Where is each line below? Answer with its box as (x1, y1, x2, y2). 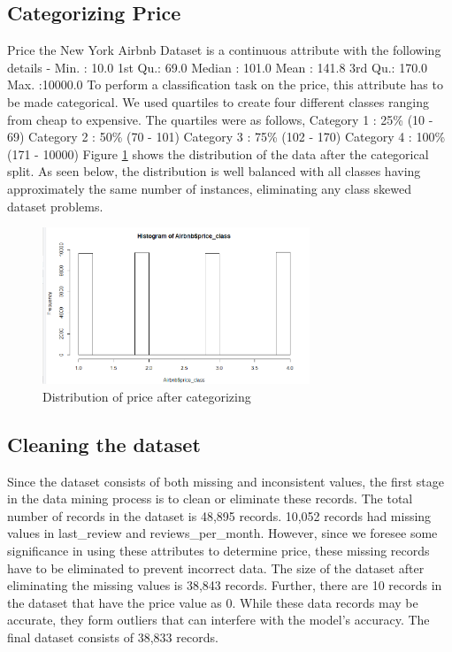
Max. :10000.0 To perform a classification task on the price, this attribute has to (7, 75, 443, 94)
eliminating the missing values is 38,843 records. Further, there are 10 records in (7, 576, 442, 594)
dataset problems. (7, 196, 103, 215)
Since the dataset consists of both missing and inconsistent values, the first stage (7, 472, 444, 490)
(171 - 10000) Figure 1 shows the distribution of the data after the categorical (7, 144, 429, 163)
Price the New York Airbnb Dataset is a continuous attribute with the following (7, 41, 441, 59)
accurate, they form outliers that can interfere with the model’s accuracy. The (7, 610, 430, 629)
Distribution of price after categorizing (42, 387, 251, 405)
